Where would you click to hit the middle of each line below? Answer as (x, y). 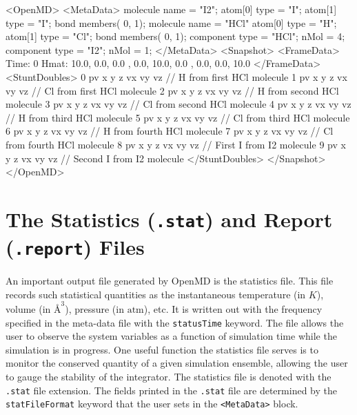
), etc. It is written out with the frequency (233, 308)
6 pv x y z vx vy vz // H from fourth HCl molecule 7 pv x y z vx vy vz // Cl (170, 131)
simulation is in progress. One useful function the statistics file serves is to (162, 349)
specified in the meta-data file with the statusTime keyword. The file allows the (175, 322)
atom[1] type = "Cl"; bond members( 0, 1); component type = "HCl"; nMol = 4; (175, 36)
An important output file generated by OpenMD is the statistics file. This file (170, 281)
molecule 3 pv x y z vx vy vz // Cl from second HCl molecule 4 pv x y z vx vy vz (178, 104)
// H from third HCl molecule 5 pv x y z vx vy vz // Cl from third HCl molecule (178, 117)
